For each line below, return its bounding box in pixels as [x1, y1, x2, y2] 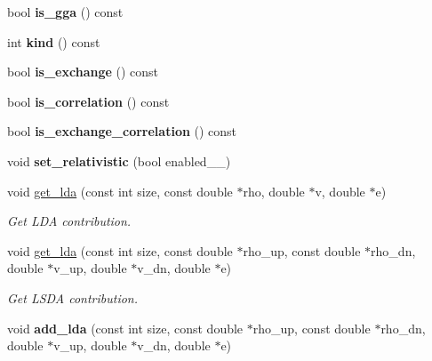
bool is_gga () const [7, 3, 124, 20]
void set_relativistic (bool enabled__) [7, 151, 231, 170]
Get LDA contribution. [7, 212, 132, 230]
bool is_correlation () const [7, 92, 170, 110]
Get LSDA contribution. [7, 288, 139, 307]
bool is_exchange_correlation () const [7, 122, 237, 140]
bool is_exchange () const [7, 62, 159, 81]
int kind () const [7, 32, 100, 51]
